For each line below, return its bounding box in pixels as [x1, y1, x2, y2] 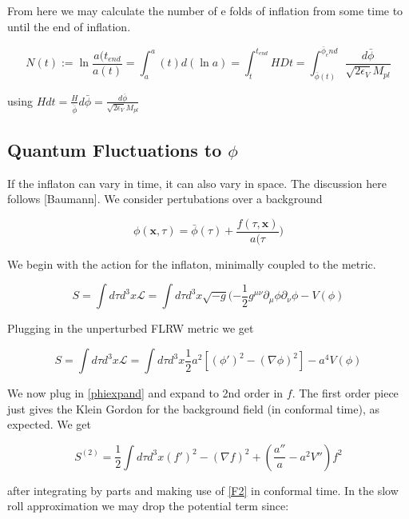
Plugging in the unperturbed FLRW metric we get [7, 320, 254, 337]
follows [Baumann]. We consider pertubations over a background [7, 190, 323, 207]
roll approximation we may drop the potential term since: [7, 497, 289, 514]
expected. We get [7, 416, 91, 433]
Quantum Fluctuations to [7, 137, 222, 162]
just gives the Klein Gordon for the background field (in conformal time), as [7, 400, 380, 417]
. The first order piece [292, 385, 399, 401]
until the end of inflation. [7, 18, 131, 34]
